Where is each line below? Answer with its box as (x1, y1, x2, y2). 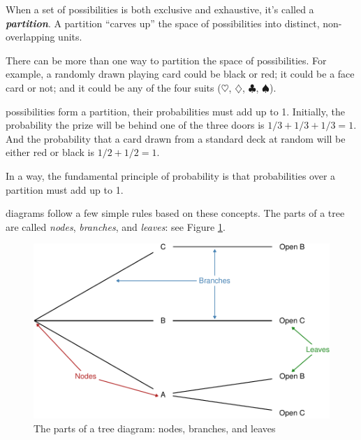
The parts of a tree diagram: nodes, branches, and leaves (34, 420, 276, 435)
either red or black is (6, 145, 94, 159)
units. (58, 29, 82, 44)
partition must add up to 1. (6, 182, 124, 197)
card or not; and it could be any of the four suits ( (6, 80, 221, 94)
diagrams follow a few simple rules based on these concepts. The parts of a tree (6, 206, 345, 220)
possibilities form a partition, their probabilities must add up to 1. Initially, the (6, 104, 345, 118)
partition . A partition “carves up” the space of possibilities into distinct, (6, 15, 320, 30)
